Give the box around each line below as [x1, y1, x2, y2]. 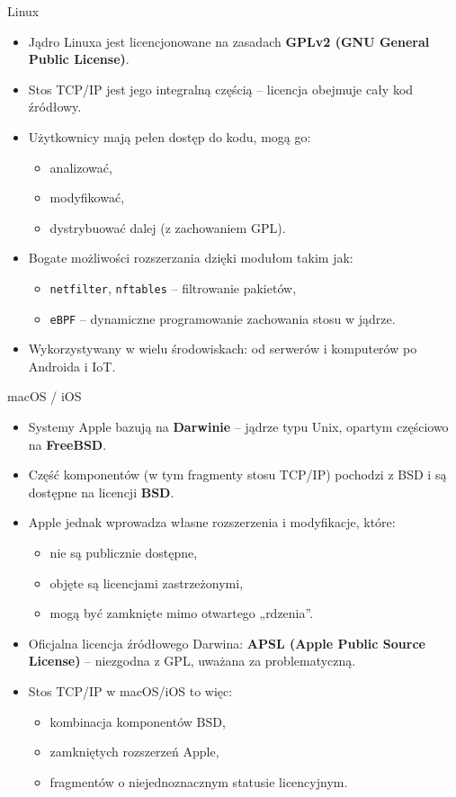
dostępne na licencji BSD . [28, 482, 174, 501]
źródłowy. [28, 97, 82, 116]
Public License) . [28, 49, 130, 68]
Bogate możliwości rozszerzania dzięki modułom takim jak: [28, 248, 353, 267]
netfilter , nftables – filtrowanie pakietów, [49, 278, 297, 297]
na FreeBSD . [28, 434, 107, 453]
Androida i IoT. [28, 356, 116, 375]
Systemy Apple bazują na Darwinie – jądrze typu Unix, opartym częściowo [28, 417, 449, 436]
